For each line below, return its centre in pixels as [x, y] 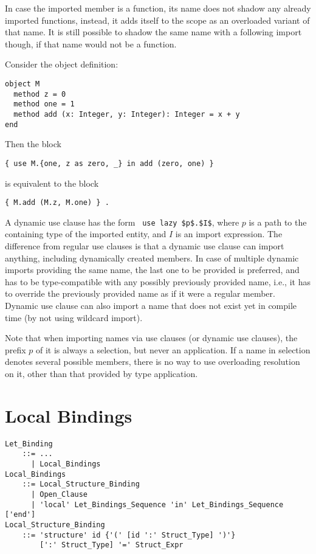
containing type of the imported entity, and [86, 234]
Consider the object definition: [62, 64]
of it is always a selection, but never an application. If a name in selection [173, 349]
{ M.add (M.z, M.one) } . [57, 203]
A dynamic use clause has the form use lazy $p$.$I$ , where [122, 222]
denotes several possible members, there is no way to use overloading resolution [153, 362]
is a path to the [278, 222]
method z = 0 [40, 94]
